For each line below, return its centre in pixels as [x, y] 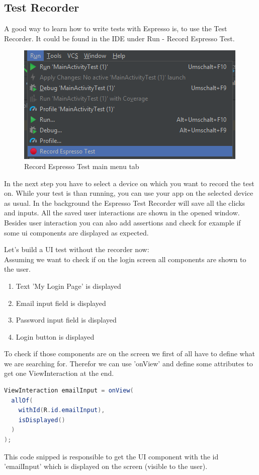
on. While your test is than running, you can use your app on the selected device [129, 193]
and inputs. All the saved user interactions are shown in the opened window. [122, 213]
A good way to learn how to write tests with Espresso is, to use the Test [116, 28]
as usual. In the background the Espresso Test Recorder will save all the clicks [125, 203]
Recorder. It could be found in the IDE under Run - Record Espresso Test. [119, 38]
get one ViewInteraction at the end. [59, 373]
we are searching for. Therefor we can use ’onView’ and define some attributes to [128, 363]
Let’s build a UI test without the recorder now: [77, 249]
